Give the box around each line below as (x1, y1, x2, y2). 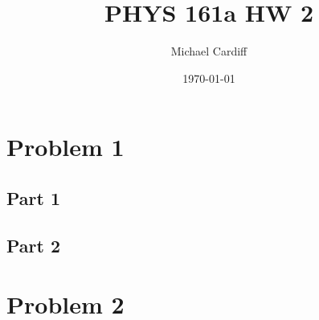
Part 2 (6, 232, 61, 257)
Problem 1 (6, 130, 125, 163)
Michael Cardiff (170, 43, 247, 59)
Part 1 (6, 185, 61, 210)
